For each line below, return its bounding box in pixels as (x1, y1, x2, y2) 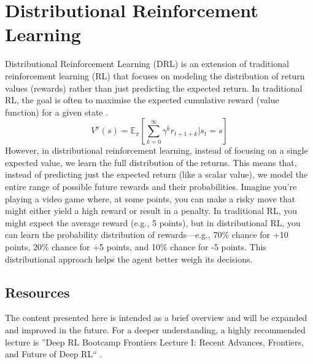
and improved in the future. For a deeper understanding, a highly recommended (5, 323, 306, 336)
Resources (5, 282, 70, 301)
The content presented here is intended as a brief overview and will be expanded (5, 311, 307, 324)
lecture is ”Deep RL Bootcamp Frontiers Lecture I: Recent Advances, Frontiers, (5, 335, 304, 348)
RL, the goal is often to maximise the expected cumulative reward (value (5, 93, 279, 106)
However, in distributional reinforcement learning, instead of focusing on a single (5, 144, 308, 157)
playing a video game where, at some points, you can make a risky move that (5, 192, 296, 205)
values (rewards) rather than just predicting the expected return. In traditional (5, 81, 303, 94)
